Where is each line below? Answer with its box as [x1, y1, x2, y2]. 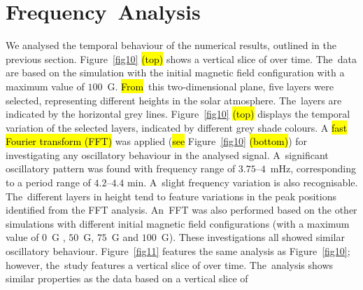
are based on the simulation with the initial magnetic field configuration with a [6, 65, 345, 80]
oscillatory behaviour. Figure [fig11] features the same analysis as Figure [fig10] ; [6, 244, 350, 258]
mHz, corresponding [270, 161, 357, 176]
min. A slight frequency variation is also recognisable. [127, 175, 358, 190]
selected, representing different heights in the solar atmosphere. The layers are [6, 92, 342, 107]
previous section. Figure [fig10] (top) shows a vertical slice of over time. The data [6, 51, 357, 66]
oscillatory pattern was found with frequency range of [6, 161, 236, 176]
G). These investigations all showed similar [161, 230, 345, 244]
